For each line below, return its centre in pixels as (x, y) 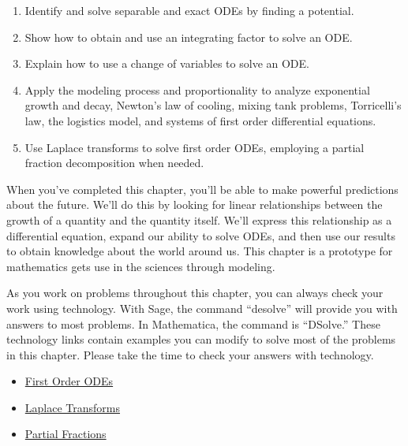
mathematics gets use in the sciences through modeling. (141, 266)
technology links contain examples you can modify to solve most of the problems (201, 339)
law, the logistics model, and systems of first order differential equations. (200, 120)
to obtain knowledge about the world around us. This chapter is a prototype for (200, 251)
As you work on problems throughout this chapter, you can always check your (195, 293)
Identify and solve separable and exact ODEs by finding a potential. (189, 10)
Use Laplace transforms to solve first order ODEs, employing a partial (195, 147)
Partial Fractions (66, 434)
